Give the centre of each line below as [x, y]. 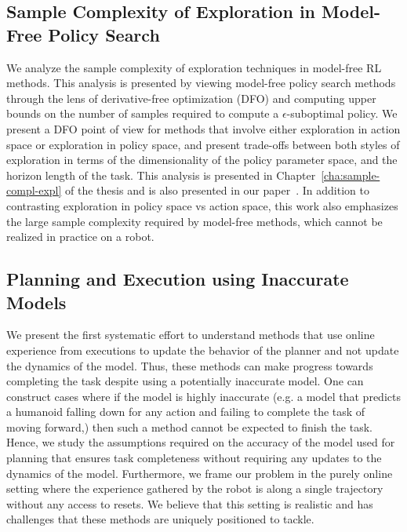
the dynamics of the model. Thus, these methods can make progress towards [190, 365]
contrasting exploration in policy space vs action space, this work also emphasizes [202, 205]
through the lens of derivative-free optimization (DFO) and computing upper [191, 98]
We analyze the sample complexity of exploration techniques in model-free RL [194, 67]
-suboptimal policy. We [342, 113]
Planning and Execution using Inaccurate [178, 279]
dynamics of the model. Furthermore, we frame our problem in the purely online [200, 473]
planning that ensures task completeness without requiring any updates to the [194, 458]
